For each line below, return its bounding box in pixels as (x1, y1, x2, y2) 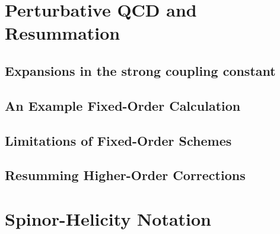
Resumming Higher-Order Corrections (5, 166, 246, 184)
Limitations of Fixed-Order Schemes (5, 131, 232, 149)
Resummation (5, 21, 120, 45)
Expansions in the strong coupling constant (5, 61, 276, 79)
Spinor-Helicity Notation (5, 206, 212, 230)
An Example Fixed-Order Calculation (5, 96, 241, 114)
